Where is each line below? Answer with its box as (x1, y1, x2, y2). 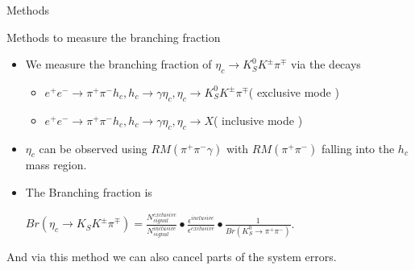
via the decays (291, 56, 361, 73)
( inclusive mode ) (214, 111, 303, 128)
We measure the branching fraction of (25, 56, 212, 73)
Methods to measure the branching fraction (6, 28, 221, 45)
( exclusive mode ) (248, 83, 339, 100)
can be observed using (39, 139, 147, 156)
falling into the (321, 139, 395, 156)
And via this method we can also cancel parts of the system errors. (6, 248, 337, 265)
